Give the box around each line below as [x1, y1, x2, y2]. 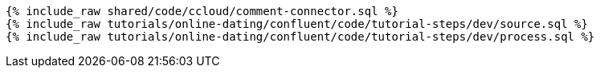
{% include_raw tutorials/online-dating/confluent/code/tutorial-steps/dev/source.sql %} [6, 18, 588, 30]
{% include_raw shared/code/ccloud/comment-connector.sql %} [6, 5, 398, 18]
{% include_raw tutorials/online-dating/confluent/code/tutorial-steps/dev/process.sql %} [6, 30, 595, 43]
